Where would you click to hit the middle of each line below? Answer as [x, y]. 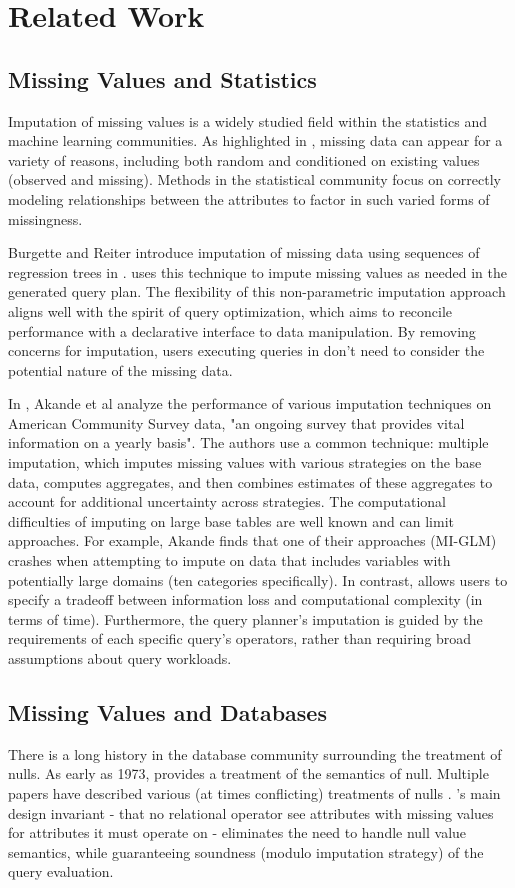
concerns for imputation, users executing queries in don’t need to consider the [246, 350]
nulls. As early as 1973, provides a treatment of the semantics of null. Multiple [248, 773]
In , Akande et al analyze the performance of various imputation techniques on [250, 403]
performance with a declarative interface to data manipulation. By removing [242, 330]
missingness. [45, 218]
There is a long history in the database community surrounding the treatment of [255, 753]
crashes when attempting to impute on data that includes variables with [229, 560]
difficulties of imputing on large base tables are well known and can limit [231, 520]
